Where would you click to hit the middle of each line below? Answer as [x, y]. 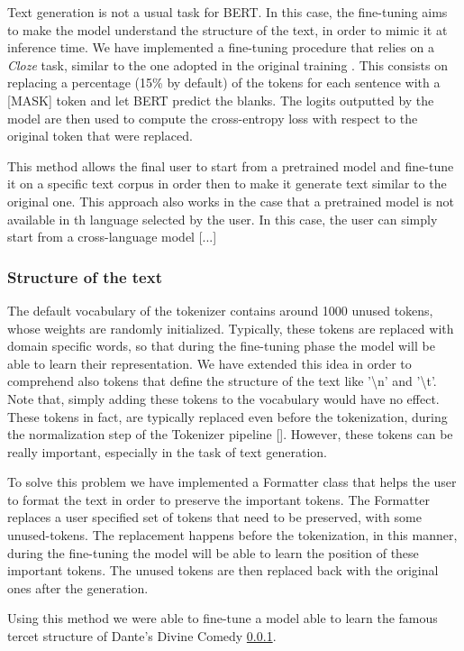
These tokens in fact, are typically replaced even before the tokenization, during [227, 416]
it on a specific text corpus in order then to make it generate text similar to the [227, 183]
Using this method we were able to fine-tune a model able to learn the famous [223, 618]
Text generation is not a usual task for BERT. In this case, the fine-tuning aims [227, 12]
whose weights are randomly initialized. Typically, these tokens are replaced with [231, 328]
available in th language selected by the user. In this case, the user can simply [223, 219]
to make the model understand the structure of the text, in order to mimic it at [227, 29]
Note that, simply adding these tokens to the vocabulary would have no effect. [223, 398]
